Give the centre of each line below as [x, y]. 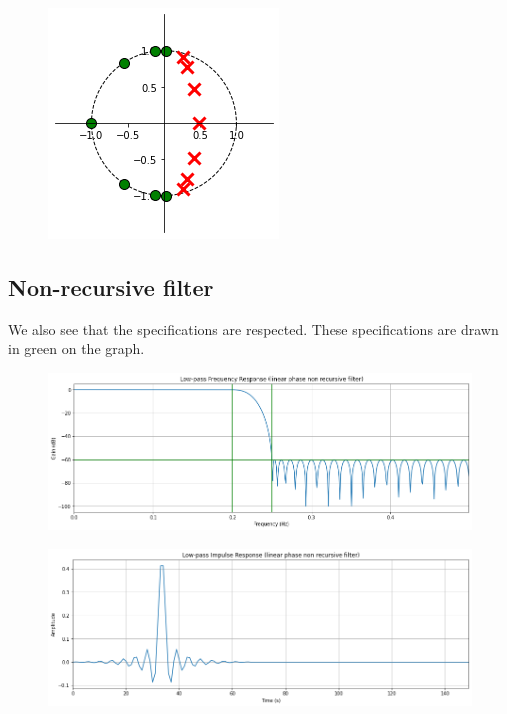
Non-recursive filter [111, 286]
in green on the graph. [76, 348]
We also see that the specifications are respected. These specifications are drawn [253, 328]
